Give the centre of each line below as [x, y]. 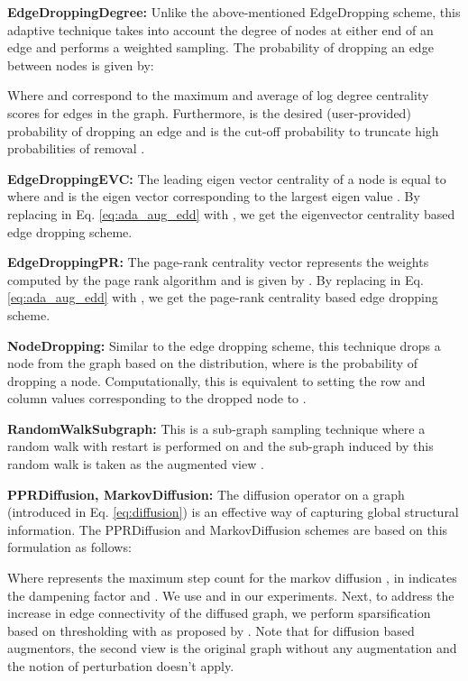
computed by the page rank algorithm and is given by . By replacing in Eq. [216, 279]
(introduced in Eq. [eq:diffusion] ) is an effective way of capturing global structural [233, 512]
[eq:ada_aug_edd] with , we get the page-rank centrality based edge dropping [223, 297]
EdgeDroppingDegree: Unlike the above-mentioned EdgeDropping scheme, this [234, 12]
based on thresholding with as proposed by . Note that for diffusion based [211, 630]
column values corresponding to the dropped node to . [157, 398]
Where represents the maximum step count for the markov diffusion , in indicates [232, 578]
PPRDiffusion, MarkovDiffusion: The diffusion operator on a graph [206, 494]
